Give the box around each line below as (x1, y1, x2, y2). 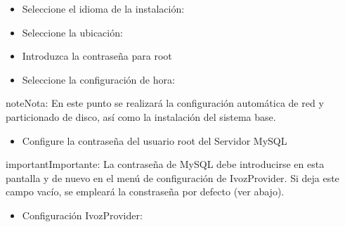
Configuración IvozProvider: (22, 207, 143, 222)
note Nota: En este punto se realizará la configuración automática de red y (6, 96, 324, 110)
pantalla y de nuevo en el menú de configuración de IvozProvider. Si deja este (6, 170, 339, 185)
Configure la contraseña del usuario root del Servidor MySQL (22, 133, 287, 148)
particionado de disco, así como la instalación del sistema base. (6, 109, 276, 124)
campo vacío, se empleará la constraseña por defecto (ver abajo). (6, 184, 285, 199)
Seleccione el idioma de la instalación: (22, 1, 185, 15)
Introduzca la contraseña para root (22, 48, 172, 63)
